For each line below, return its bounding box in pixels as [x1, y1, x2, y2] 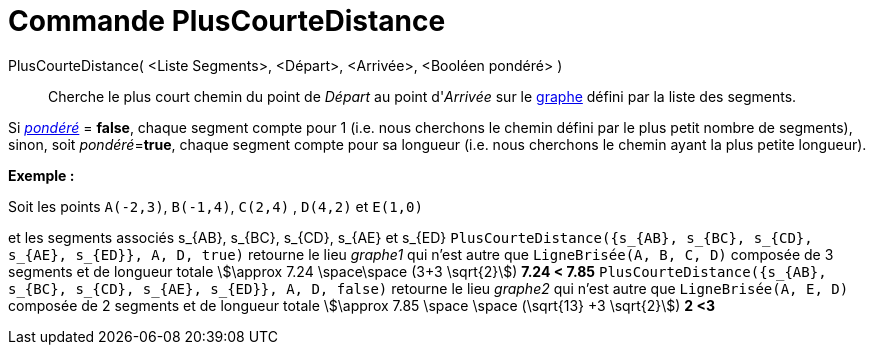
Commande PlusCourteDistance [8, 4, 446, 38]
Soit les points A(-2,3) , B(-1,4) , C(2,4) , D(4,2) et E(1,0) [8, 197, 423, 215]
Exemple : [8, 166, 75, 184]
